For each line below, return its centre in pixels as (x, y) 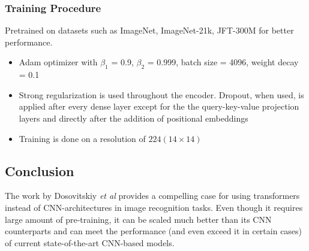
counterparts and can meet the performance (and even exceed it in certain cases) (154, 231)
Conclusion (40, 170)
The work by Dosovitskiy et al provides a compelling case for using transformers (152, 196)
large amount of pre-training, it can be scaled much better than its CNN (138, 219)
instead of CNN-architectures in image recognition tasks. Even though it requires (154, 207)
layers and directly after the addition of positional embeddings (133, 118)
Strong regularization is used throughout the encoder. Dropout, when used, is (161, 94)
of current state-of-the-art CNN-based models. (90, 242)
